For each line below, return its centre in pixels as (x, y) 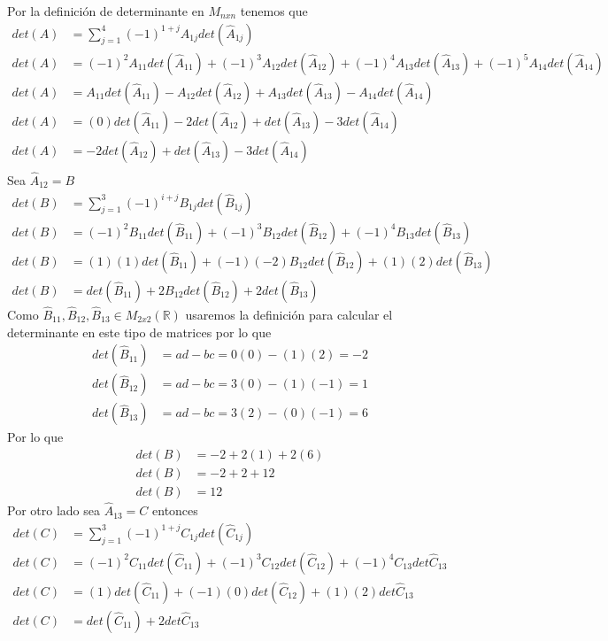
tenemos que (274, 11)
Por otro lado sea (54, 510)
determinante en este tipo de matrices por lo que (139, 332)
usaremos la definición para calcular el (289, 314)
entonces (175, 510)
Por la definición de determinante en (106, 11)
